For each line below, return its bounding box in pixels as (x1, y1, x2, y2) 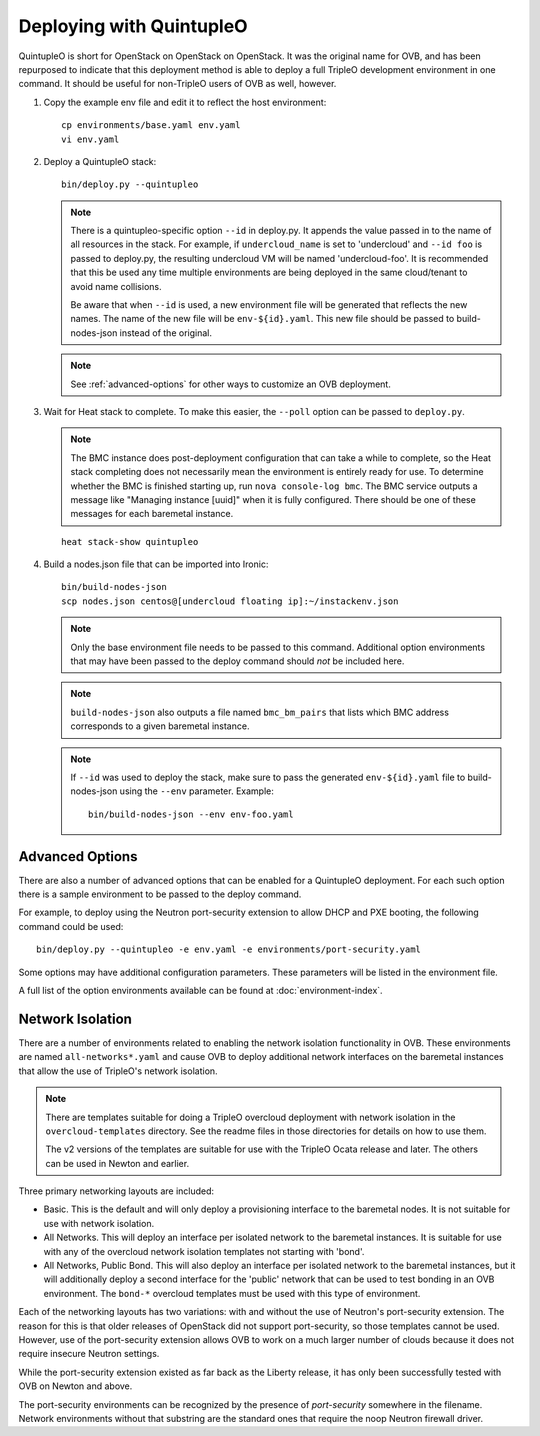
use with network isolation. (43, 1217, 155, 1229)
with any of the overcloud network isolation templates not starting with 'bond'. (43, 1245, 365, 1257)
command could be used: (18, 920, 124, 932)
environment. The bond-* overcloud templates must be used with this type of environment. (43, 1287, 421, 1299)
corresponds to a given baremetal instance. (70, 720, 250, 732)
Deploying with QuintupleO (18, 15, 249, 37)
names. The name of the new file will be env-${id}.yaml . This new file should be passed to (70, 313, 455, 325)
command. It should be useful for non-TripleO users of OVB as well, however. (18, 78, 337, 90)
